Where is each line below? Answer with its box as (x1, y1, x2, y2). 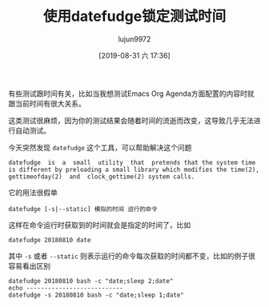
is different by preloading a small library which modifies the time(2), (8, 165, 260, 173)
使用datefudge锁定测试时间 (42, 7, 227, 26)
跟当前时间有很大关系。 (8, 98, 86, 108)
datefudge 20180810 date (8, 236, 91, 244)
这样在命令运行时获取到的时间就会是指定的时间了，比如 (8, 220, 191, 229)
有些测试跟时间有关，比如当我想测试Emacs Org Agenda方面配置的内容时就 (8, 89, 255, 98)
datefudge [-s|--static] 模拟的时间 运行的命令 (8, 205, 158, 213)
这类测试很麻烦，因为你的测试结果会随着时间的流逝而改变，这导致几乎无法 (8, 115, 254, 125)
